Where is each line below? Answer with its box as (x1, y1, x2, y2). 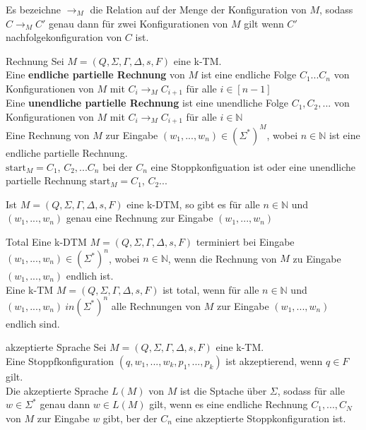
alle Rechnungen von (111, 298, 201, 313)
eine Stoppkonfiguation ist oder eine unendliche (150, 159, 356, 174)
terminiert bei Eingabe (196, 234, 295, 249)
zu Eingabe (293, 251, 341, 265)
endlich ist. (66, 268, 114, 283)
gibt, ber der (102, 410, 158, 425)
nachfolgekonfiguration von (6, 30, 122, 44)
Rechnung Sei (6, 53, 64, 68)
